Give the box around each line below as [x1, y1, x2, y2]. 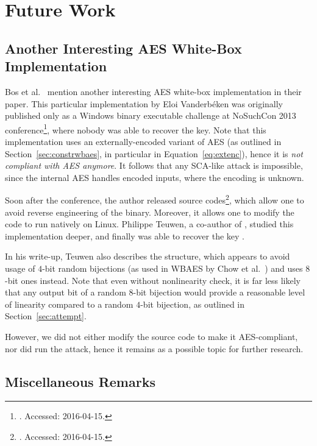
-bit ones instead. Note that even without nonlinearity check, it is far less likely [5, 274, 301, 286]
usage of [5, 262, 35, 274]
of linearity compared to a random [5, 297, 134, 310]
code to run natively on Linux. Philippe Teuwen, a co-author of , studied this [5, 218, 294, 230]
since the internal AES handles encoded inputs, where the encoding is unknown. [5, 171, 304, 183]
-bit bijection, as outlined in [140, 297, 245, 310]
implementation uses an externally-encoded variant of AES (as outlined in [5, 135, 282, 147]
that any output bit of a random [5, 286, 126, 299]
